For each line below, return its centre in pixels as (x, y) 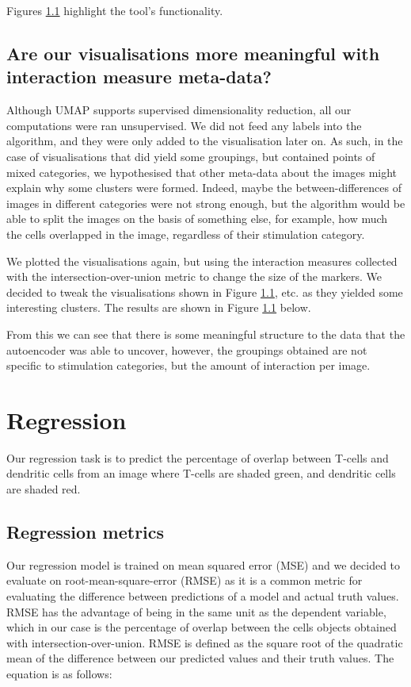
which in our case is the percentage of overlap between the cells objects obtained (202, 627)
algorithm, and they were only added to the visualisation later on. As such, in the (205, 141)
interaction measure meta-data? (139, 77)
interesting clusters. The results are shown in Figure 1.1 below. (159, 307)
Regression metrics (86, 531)
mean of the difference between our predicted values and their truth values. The (200, 658)
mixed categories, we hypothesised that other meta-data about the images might (202, 172)
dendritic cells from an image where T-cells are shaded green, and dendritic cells (201, 473)
